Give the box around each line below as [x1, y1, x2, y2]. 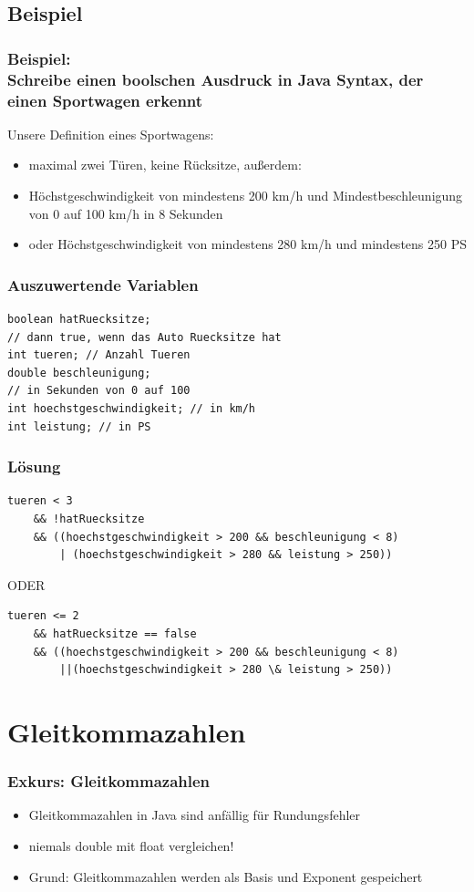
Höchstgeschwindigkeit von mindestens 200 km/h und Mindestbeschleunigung [28, 186, 463, 205]
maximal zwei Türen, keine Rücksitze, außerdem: [28, 155, 302, 174]
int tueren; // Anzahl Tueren [7, 348, 191, 362]
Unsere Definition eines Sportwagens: [7, 124, 214, 143]
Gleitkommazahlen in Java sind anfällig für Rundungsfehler [28, 805, 361, 825]
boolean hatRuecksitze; [7, 313, 151, 327]
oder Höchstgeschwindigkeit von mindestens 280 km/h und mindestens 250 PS [28, 234, 467, 254]
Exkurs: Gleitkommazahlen [7, 770, 211, 793]
